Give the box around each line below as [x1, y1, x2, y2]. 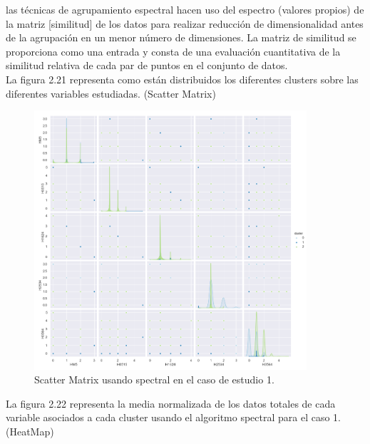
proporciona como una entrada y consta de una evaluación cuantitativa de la [6, 43, 341, 58]
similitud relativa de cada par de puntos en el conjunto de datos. [6, 58, 288, 73]
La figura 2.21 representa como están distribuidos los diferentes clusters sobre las [6, 71, 359, 86]
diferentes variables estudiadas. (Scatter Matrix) [6, 86, 216, 100]
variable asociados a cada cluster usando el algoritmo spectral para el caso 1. [6, 410, 341, 425]
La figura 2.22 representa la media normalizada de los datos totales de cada [6, 396, 336, 411]
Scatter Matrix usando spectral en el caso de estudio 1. [34, 372, 274, 387]
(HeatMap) [6, 423, 54, 438]
